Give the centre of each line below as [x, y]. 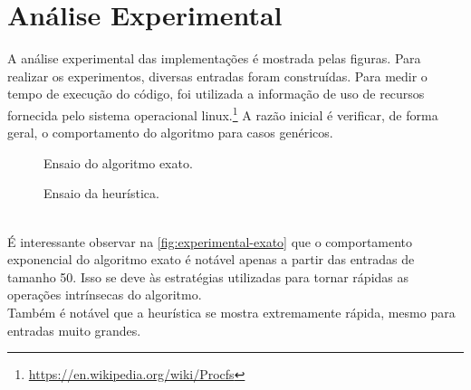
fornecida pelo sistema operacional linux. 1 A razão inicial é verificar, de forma [223, 113]
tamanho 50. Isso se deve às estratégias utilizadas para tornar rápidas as [208, 276]
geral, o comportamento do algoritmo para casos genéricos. [170, 133]
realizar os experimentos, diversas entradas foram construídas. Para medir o [217, 76]
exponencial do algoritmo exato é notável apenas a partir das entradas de [211, 259]
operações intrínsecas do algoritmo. [105, 295]
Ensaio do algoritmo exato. [118, 162]
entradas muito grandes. [74, 330]
